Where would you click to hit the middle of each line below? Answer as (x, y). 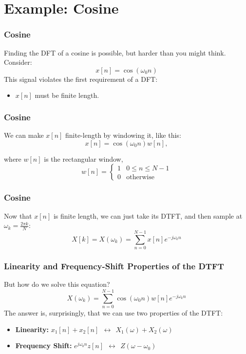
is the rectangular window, (84, 158)
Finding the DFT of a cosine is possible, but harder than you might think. (115, 52)
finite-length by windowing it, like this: (123, 135)
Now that (18, 215)
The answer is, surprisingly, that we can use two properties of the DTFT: (114, 313)
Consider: (18, 62)
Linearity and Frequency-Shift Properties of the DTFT (114, 266)
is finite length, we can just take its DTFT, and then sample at (148, 215)
